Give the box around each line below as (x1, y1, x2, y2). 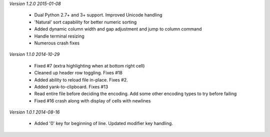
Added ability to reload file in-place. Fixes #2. (34, 76, 128, 82)
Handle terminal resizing (34, 33, 84, 39)
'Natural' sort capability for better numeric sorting (34, 19, 137, 25)
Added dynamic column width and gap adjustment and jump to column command (34, 26, 202, 32)
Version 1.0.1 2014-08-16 (9, 109, 60, 115)
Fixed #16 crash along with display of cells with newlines (34, 97, 151, 103)
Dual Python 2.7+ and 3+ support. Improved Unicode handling (34, 12, 162, 18)
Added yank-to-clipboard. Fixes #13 (34, 83, 108, 89)
